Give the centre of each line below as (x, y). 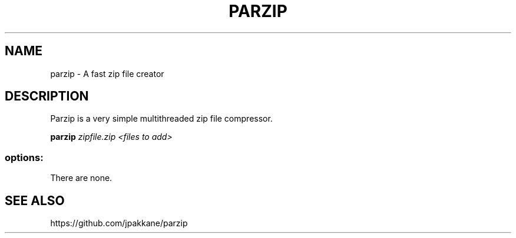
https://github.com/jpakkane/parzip (119, 223)
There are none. (81, 178)
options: (24, 157)
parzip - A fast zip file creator (107, 73)
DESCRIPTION (47, 96)
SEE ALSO (35, 200)
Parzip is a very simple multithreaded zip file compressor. (161, 119)
